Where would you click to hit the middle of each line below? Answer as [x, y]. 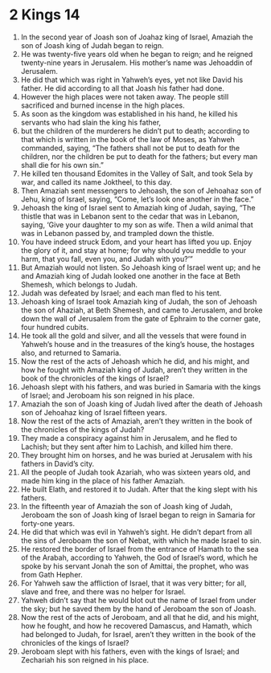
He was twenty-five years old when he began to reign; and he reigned [137, 54]
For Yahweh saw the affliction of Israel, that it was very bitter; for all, [133, 583]
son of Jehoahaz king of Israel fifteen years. [94, 412]
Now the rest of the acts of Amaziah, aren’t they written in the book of [136, 421]
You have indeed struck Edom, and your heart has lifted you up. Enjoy [136, 242]
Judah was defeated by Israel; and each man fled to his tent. [121, 293]
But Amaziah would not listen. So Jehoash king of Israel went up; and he [140, 267]
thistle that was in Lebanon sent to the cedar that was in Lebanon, [130, 216]
